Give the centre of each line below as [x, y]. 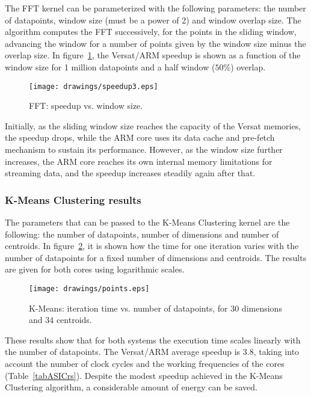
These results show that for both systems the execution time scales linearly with [153, 340]
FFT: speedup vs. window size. [86, 106]
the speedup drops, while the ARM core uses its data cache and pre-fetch [140, 137]
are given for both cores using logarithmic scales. [95, 269]
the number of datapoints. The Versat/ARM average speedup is [123, 352]
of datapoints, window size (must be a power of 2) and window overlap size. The [153, 20]
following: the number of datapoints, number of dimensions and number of [142, 234]
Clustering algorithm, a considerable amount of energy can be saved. [131, 387]
